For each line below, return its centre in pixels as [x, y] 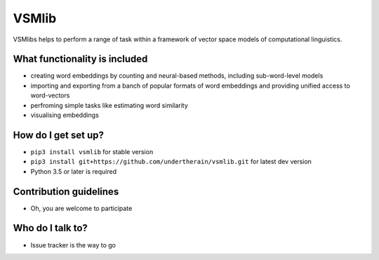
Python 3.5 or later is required [74, 171]
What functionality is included [80, 59]
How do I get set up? [59, 135]
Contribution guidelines [66, 192]
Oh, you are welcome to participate [81, 208]
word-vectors [50, 95]
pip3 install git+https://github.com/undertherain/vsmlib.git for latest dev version [171, 162]
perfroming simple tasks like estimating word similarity [109, 105]
